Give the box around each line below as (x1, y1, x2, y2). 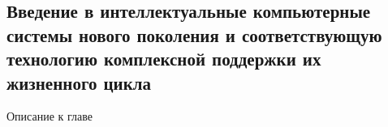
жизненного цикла (6, 70, 152, 95)
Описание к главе (6, 108, 93, 125)
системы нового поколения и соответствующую (6, 22, 382, 47)
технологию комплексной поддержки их (6, 46, 321, 71)
